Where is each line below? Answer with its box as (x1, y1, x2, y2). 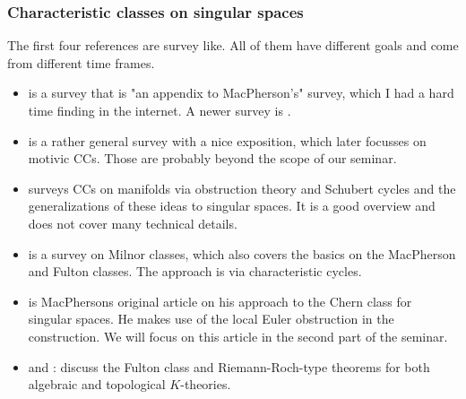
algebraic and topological (28, 375, 166, 394)
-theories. (180, 375, 231, 394)
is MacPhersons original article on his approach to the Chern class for (28, 291, 412, 310)
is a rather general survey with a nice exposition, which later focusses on (28, 131, 427, 150)
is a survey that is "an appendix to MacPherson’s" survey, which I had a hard (28, 83, 454, 102)
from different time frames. (7, 53, 155, 72)
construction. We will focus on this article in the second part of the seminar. (28, 326, 448, 345)
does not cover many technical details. (28, 213, 237, 232)
